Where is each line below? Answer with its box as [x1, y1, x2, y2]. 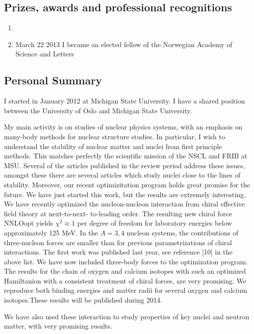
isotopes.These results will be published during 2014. [4, 295, 162, 305]
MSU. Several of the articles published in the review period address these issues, [4, 160, 245, 170]
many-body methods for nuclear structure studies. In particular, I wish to [4, 131, 225, 141]
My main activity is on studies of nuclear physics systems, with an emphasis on [4, 122, 243, 132]
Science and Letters [15, 49, 75, 59]
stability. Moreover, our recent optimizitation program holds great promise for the [4, 179, 250, 189]
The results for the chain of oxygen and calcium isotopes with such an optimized [4, 266, 246, 276]
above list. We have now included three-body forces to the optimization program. [4, 256, 248, 266]
